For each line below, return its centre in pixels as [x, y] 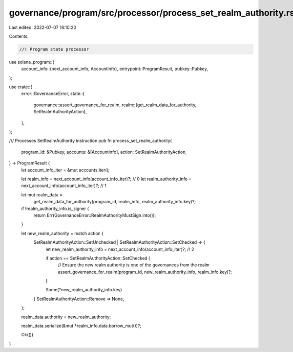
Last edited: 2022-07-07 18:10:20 [43, 27]
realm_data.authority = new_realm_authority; [66, 317]
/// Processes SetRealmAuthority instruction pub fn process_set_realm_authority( [90, 141]
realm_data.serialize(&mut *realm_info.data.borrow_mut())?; [81, 326]
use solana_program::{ [32, 62]
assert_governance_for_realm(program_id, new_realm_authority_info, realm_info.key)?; [145, 272]
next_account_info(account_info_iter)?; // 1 [64, 186]
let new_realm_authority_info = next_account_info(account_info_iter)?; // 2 [120, 249]
